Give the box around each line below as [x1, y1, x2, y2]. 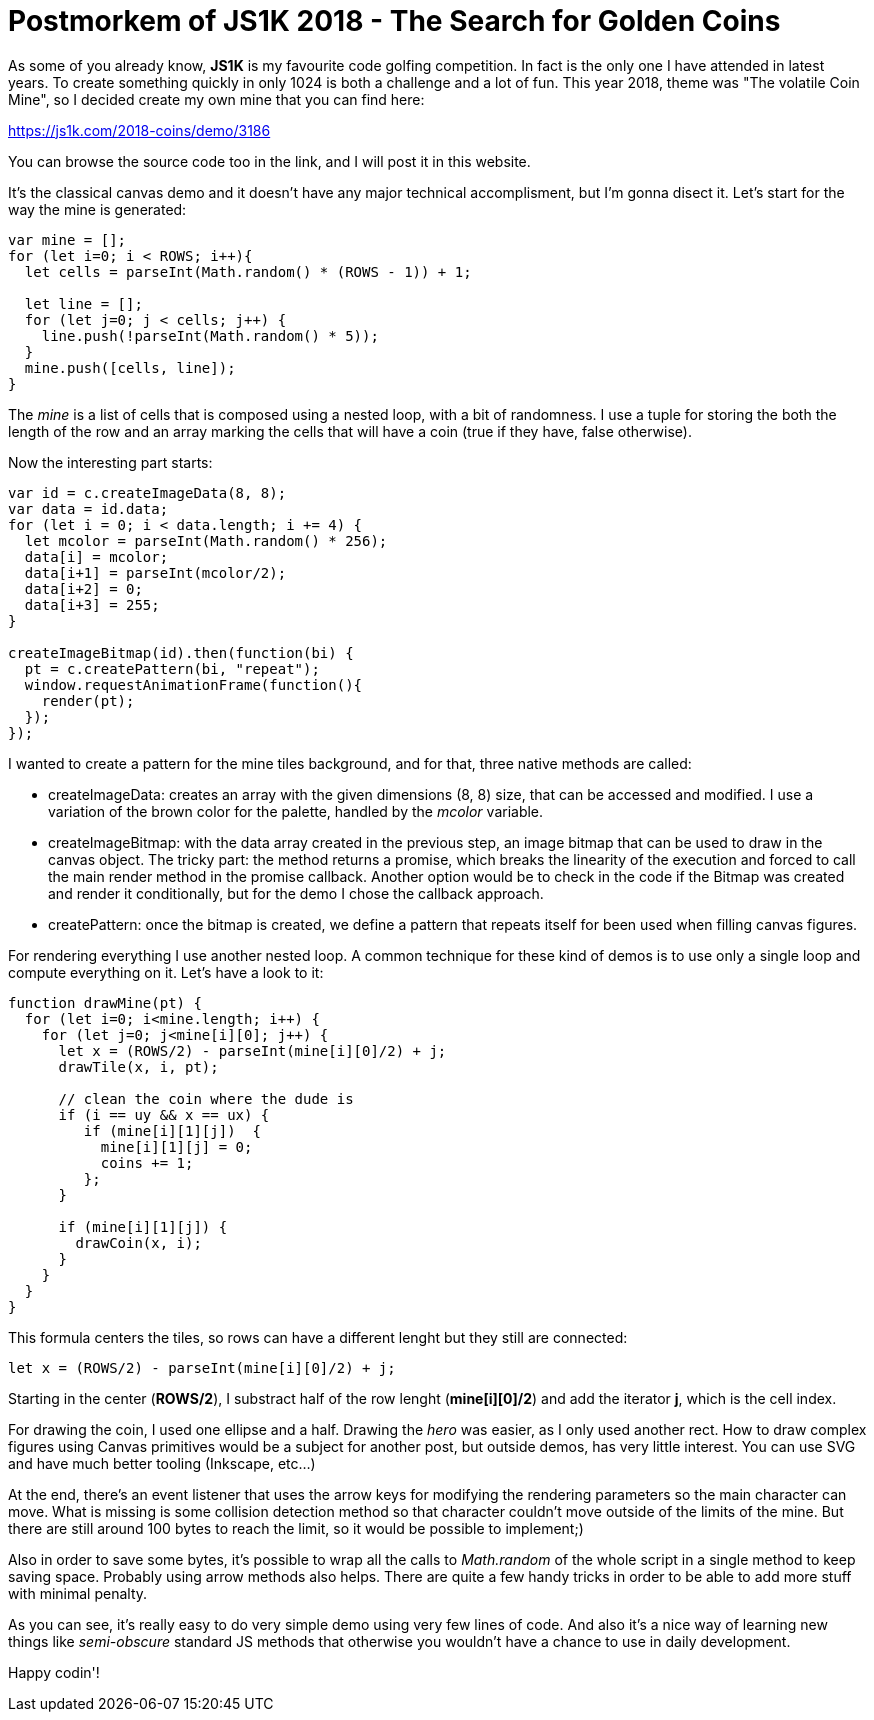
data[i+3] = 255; [24, 596, 160, 613]
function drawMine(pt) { [8, 994, 202, 1011]
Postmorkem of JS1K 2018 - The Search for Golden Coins [8, 4, 781, 38]
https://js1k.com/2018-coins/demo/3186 [8, 121, 271, 139]
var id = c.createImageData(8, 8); [8, 484, 287, 501]
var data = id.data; [8, 500, 169, 517]
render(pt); [41, 692, 135, 709]
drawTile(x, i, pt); [58, 1058, 219, 1075]
